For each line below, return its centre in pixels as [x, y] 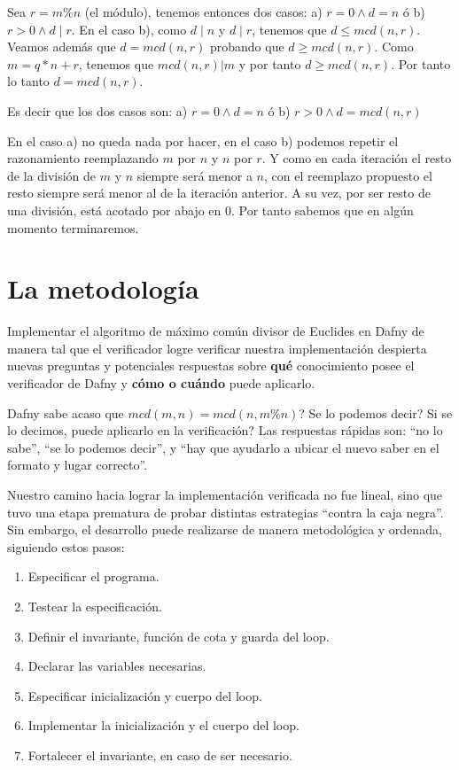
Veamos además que [62, 47]
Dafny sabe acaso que [66, 412]
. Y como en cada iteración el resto [357, 158]
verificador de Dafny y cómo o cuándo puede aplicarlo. [161, 383]
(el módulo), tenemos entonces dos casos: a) [203, 12]
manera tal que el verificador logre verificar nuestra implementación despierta [217, 348]
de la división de [52, 175]
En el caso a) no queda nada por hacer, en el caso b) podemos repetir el [203, 140]
